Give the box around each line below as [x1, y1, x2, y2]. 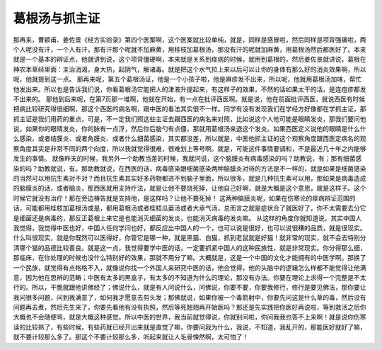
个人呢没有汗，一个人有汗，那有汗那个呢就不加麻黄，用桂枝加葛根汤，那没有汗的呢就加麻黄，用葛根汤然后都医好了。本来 [13, 45, 366, 53]
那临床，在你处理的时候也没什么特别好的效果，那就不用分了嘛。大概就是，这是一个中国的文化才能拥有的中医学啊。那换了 [13, 254, 366, 262]
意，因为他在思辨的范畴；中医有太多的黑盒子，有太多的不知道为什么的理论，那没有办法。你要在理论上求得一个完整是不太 [13, 273, 366, 281]
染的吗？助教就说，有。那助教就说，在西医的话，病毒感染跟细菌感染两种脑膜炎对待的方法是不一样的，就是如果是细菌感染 [13, 164, 366, 173]
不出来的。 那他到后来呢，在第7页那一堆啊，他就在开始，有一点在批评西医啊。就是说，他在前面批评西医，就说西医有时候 [13, 94, 366, 103]
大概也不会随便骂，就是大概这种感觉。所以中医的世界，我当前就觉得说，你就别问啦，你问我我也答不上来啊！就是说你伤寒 [13, 312, 366, 322]
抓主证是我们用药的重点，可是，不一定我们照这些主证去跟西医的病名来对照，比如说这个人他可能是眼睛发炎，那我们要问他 [13, 114, 366, 123]
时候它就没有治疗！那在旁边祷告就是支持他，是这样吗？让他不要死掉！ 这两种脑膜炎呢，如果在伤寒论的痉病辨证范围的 [13, 193, 356, 202]
